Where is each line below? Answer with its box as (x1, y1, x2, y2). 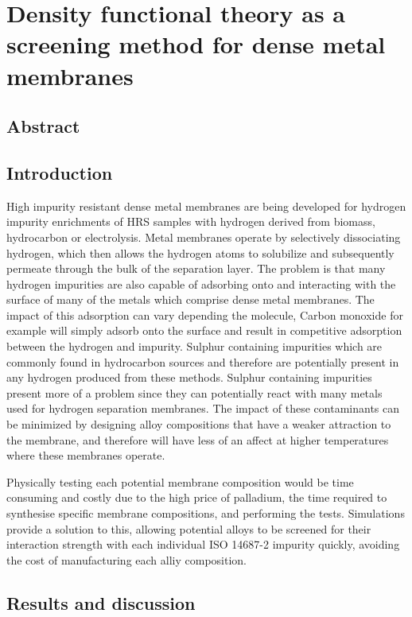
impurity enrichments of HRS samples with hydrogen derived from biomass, (6, 213, 375, 230)
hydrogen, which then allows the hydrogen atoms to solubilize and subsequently (6, 244, 395, 261)
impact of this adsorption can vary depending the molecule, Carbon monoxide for (6, 306, 403, 323)
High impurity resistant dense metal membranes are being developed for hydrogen (6, 197, 406, 214)
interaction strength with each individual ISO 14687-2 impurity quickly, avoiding (6, 536, 400, 553)
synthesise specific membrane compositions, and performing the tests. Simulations (6, 505, 405, 522)
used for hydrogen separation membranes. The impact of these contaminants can (6, 400, 400, 417)
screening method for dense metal (6, 28, 386, 60)
